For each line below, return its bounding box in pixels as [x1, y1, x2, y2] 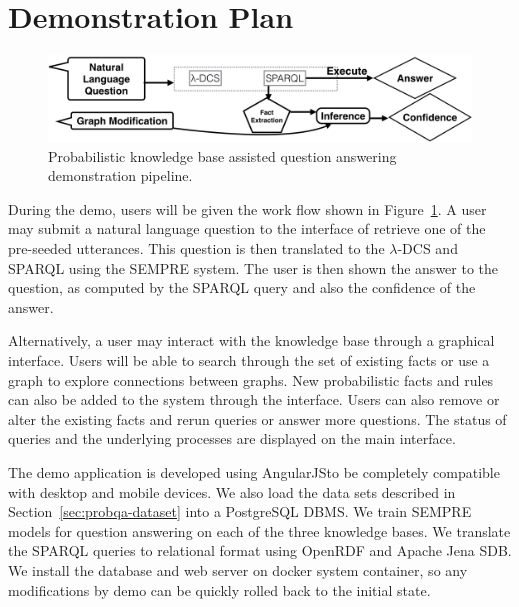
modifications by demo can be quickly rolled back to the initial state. [8, 579, 431, 600]
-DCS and [397, 238, 458, 259]
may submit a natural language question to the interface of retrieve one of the [8, 218, 486, 239]
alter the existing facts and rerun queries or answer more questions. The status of [8, 408, 507, 429]
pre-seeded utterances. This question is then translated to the [8, 238, 385, 259]
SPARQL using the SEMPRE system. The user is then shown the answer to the [8, 257, 499, 278]
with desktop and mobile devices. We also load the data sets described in [8, 481, 456, 502]
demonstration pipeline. [48, 165, 193, 186]
